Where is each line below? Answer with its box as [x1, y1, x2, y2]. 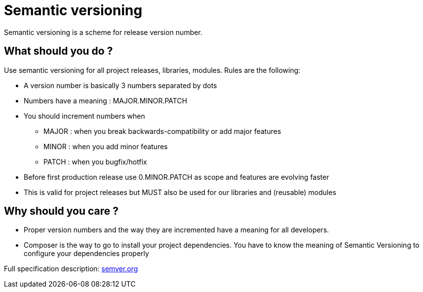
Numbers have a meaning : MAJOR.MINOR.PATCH [24, 96, 188, 105]
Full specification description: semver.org [4, 264, 138, 273]
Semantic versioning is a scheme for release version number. [4, 28, 202, 36]
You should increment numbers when [24, 111, 145, 120]
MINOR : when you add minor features [43, 142, 168, 151]
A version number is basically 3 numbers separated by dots [24, 81, 217, 90]
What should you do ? [4, 45, 113, 58]
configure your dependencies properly [24, 249, 149, 258]
